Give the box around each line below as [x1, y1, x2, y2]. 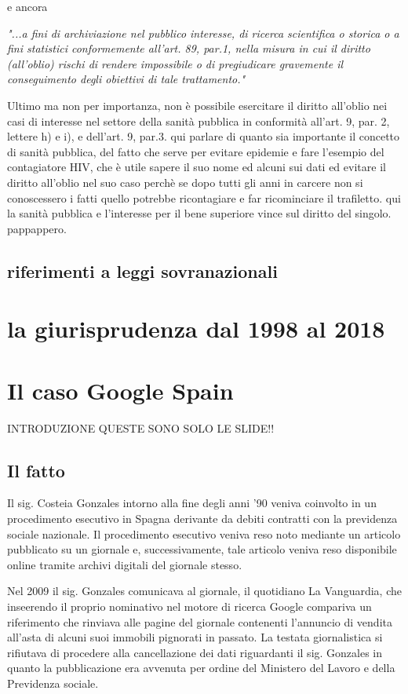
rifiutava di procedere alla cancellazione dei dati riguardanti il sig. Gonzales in [7, 644, 383, 660]
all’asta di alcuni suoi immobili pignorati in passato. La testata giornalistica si [7, 629, 383, 645]
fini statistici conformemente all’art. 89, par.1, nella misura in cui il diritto [7, 40, 370, 57]
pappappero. [7, 220, 67, 236]
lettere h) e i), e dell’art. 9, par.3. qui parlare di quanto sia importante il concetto [7, 128, 400, 144]
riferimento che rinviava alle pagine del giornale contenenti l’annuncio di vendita [7, 613, 392, 630]
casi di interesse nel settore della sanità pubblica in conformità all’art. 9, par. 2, [7, 112, 390, 129]
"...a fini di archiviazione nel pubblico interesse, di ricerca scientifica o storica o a [7, 24, 399, 41]
